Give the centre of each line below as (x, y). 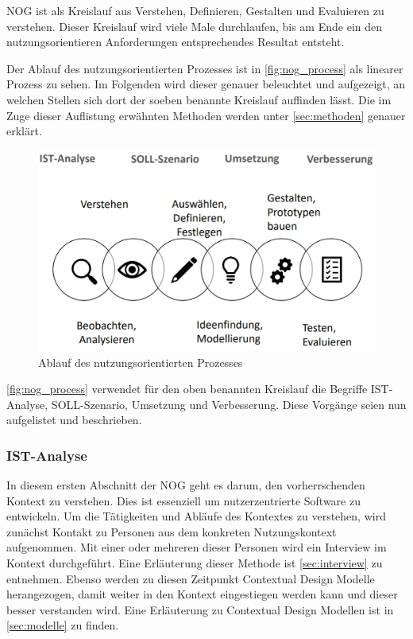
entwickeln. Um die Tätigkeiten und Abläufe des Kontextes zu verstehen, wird (196, 516)
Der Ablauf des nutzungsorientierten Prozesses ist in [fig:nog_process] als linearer (205, 68)
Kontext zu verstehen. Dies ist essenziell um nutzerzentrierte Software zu (183, 500)
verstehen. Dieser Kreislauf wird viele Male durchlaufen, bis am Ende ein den (195, 26)
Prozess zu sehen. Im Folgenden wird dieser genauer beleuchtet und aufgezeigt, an (206, 84)
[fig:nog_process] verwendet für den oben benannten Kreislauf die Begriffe (187, 389)
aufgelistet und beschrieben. (74, 420)
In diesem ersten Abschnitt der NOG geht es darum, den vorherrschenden (186, 485)
